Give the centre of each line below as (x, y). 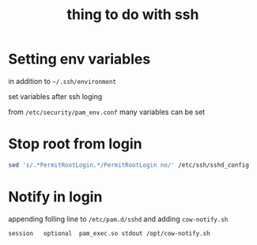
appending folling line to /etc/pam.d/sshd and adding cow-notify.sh (118, 219)
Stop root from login (75, 144)
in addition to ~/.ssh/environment (62, 81)
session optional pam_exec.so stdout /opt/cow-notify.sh (110, 233)
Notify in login (55, 197)
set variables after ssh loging (55, 96)
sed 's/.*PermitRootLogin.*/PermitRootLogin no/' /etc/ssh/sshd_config (128, 165)
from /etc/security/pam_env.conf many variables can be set (107, 112)
